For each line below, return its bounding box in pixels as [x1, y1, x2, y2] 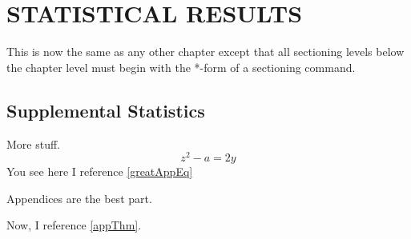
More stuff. [6, 135, 61, 152]
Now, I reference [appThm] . [6, 217, 142, 233]
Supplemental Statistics [6, 98, 205, 122]
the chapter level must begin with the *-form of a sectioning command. [6, 58, 356, 75]
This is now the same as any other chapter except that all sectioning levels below [6, 43, 405, 60]
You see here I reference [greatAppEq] [6, 163, 193, 180]
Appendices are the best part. [6, 189, 152, 206]
